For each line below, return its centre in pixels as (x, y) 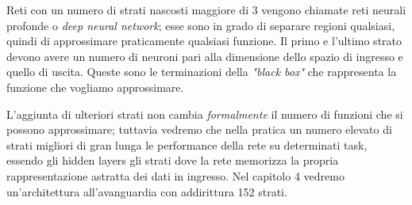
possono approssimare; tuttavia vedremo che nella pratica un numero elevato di (199, 129)
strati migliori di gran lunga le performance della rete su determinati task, (187, 144)
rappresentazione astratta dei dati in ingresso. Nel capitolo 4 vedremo (175, 175)
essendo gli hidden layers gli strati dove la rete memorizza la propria (173, 160)
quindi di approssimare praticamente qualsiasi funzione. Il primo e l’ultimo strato (204, 41)
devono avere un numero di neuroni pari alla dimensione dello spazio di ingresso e (205, 56)
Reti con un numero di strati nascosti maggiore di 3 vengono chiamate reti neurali (206, 9)
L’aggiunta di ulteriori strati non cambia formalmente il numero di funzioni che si (205, 114)
